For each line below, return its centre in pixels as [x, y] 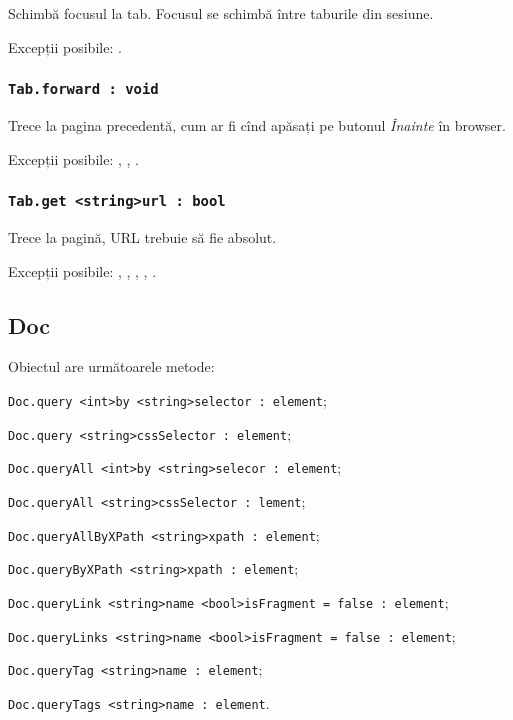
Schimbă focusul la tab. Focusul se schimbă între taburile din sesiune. [221, 13]
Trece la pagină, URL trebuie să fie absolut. [142, 236]
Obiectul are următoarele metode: [111, 366]
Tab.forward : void [83, 89]
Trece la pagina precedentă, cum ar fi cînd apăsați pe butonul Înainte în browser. [257, 124]
